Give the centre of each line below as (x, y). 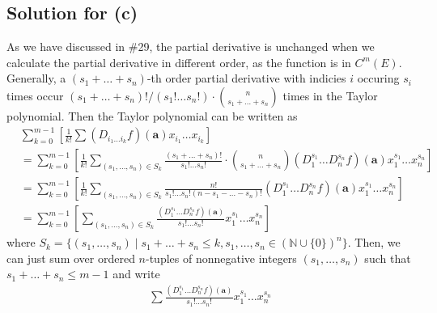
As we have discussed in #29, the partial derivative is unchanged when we (191, 47)
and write (136, 274)
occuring (378, 78)
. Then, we (374, 242)
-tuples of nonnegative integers (221, 258)
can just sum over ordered (71, 258)
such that (388, 258)
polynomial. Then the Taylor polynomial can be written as (152, 115)
